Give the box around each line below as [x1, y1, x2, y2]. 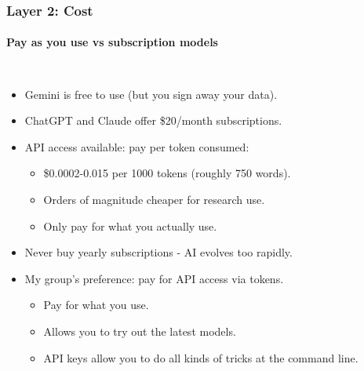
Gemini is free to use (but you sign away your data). [24, 85, 278, 102]
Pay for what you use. [43, 296, 149, 313]
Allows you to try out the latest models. [43, 322, 236, 339]
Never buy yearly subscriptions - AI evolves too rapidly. [24, 244, 293, 260]
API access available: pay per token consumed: [24, 138, 249, 155]
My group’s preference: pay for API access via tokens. [24, 270, 284, 286]
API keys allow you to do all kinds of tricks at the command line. [43, 349, 359, 366]
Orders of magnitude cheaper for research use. [43, 191, 265, 208]
